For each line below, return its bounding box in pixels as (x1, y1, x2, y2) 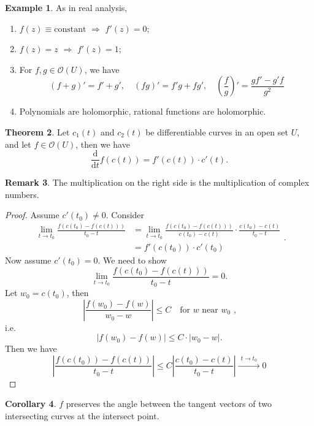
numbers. (5, 188, 39, 200)
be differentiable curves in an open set (145, 125, 288, 138)
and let (5, 137, 31, 150)
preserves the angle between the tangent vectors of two (66, 397, 272, 410)
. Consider (105, 208, 145, 221)
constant (54, 25, 86, 34)
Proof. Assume (5, 208, 59, 221)
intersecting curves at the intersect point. (5, 409, 159, 422)
